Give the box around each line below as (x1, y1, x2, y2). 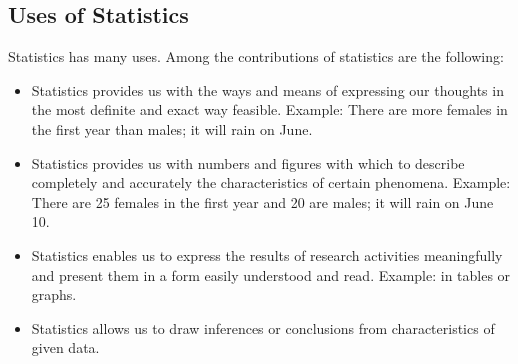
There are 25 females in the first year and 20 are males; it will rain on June (31, 191, 494, 212)
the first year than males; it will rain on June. (31, 118, 313, 139)
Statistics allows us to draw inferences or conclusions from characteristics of (31, 317, 495, 338)
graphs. (31, 284, 77, 305)
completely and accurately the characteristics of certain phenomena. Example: (31, 172, 511, 193)
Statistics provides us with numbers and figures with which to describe (31, 152, 465, 173)
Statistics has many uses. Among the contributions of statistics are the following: (8, 46, 504, 67)
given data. (31, 337, 100, 358)
